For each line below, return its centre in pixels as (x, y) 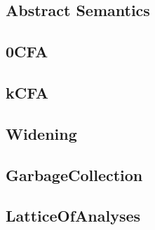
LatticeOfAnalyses (73, 216)
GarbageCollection (74, 174)
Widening (41, 133)
